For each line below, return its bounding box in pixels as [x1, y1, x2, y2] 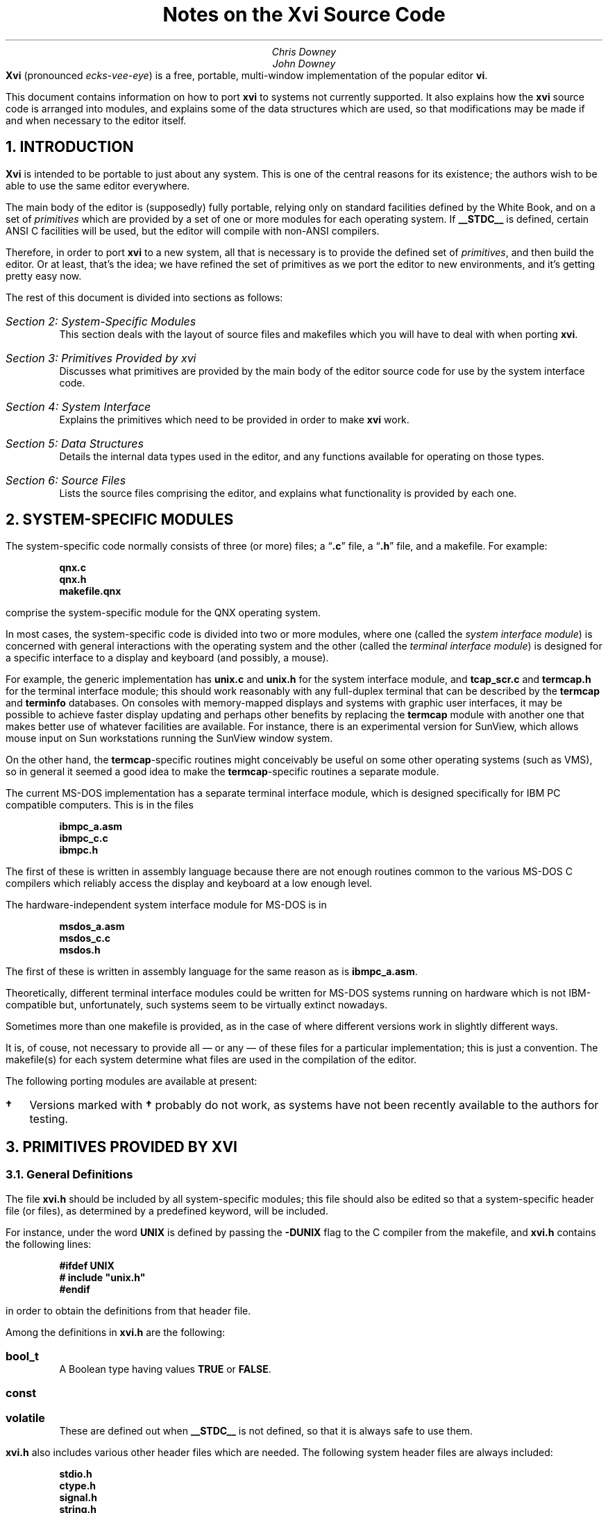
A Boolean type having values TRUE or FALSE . [59, 1362, 271, 1375]
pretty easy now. [6, 269, 82, 282]
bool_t [6, 1349, 39, 1363]
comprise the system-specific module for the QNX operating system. [6, 607, 321, 619]
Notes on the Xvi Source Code [162, 3, 446, 26]
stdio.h [59, 1467, 92, 1480]
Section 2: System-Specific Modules [6, 314, 196, 328]
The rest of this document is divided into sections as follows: [6, 291, 283, 303]
